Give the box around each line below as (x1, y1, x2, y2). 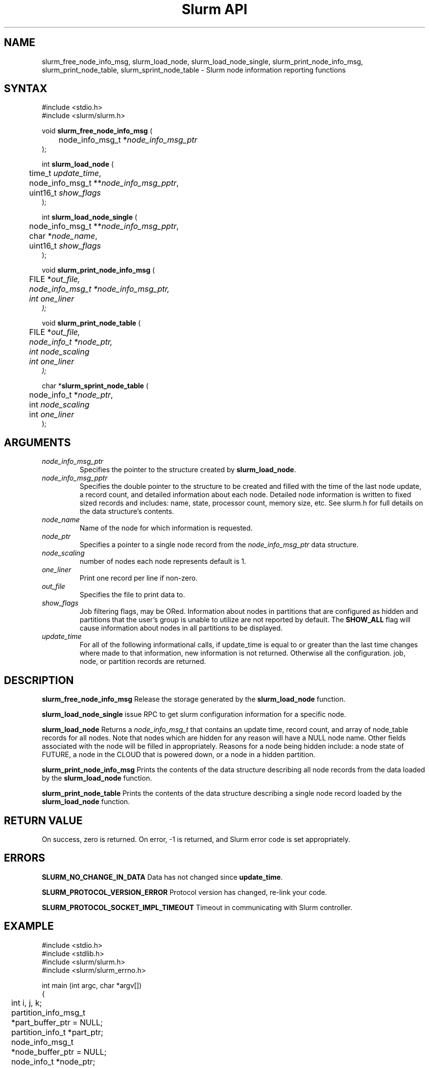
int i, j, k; (11, 997, 42, 1008)
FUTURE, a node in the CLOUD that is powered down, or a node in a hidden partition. (42, 750, 315, 759)
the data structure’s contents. (79, 507, 174, 516)
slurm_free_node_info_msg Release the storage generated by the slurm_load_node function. (42, 695, 346, 704)
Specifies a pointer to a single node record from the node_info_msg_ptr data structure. (79, 540, 359, 549)
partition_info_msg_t (11, 1007, 86, 1017)
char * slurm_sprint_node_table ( (42, 381, 149, 390)
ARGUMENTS (4, 436, 71, 449)
